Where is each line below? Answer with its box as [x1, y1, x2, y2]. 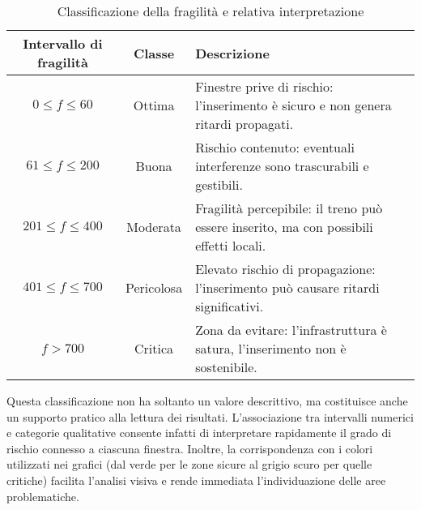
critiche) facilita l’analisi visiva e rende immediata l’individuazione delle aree [6, 471, 386, 488]
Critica [134, 339, 174, 358]
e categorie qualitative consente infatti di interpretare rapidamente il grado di [6, 424, 392, 441]
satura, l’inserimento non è [195, 339, 347, 358]
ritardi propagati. [195, 114, 294, 133]
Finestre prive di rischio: [195, 77, 334, 96]
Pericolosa [125, 278, 183, 297]
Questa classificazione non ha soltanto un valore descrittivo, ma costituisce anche [6, 392, 408, 409]
